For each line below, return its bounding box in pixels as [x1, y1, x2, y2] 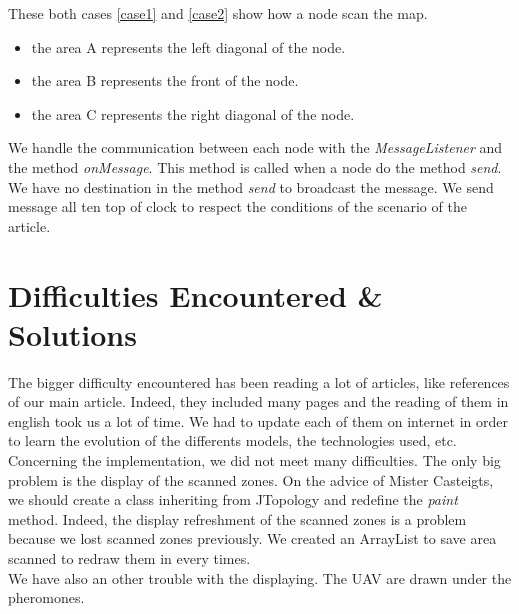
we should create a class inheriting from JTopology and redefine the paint [8, 489, 458, 510]
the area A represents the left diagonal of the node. [31, 36, 346, 57]
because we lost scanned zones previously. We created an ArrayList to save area [8, 528, 497, 549]
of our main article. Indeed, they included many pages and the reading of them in [8, 391, 509, 412]
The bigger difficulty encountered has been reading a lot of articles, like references [8, 371, 510, 392]
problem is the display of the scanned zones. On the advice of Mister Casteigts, [8, 469, 494, 490]
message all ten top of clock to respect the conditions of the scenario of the [8, 196, 467, 217]
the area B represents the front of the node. [31, 70, 299, 91]
